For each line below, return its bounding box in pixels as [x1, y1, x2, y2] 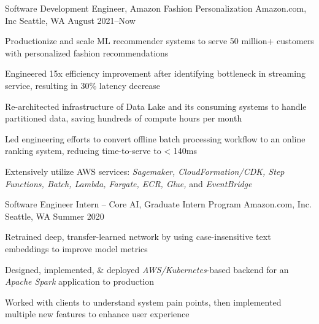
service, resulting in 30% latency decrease [5, 79, 161, 91]
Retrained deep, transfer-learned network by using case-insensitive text [5, 230, 271, 243]
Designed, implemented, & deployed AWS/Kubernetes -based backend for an [5, 263, 289, 276]
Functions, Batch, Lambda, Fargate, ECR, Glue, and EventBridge [5, 177, 252, 190]
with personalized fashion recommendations [5, 46, 169, 59]
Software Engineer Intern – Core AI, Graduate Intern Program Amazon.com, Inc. [5, 198, 312, 210]
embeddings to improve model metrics [5, 242, 148, 255]
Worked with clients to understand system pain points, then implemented [5, 295, 282, 308]
